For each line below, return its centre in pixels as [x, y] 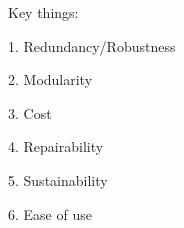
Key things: [43, 12]
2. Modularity [50, 79]
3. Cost [30, 112]
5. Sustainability [58, 179]
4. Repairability [56, 146]
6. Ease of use [50, 213]
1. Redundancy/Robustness [92, 45]
